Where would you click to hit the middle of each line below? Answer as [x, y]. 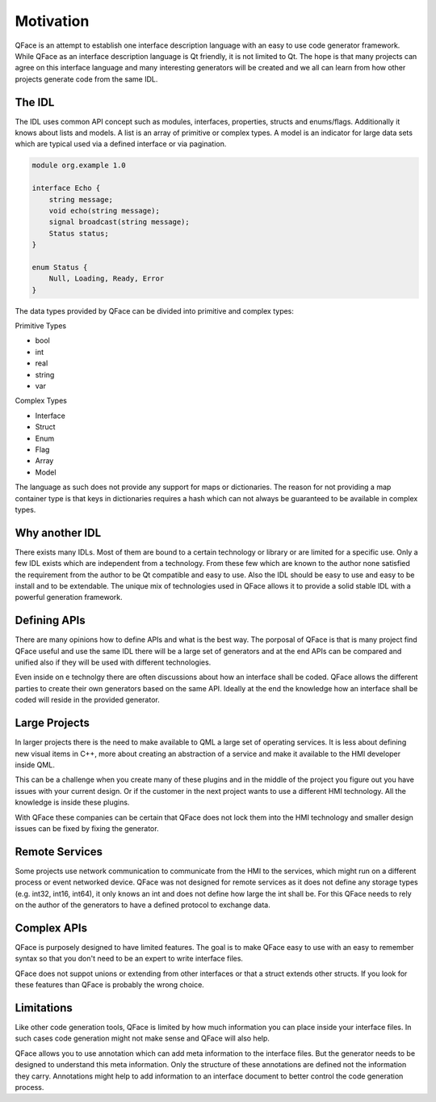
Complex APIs [51, 928]
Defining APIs [50, 621]
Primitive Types [41, 326]
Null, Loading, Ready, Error [107, 279]
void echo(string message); [105, 211]
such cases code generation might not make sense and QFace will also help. [143, 1038]
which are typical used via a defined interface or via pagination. [121, 144]
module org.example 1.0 [79, 165]
